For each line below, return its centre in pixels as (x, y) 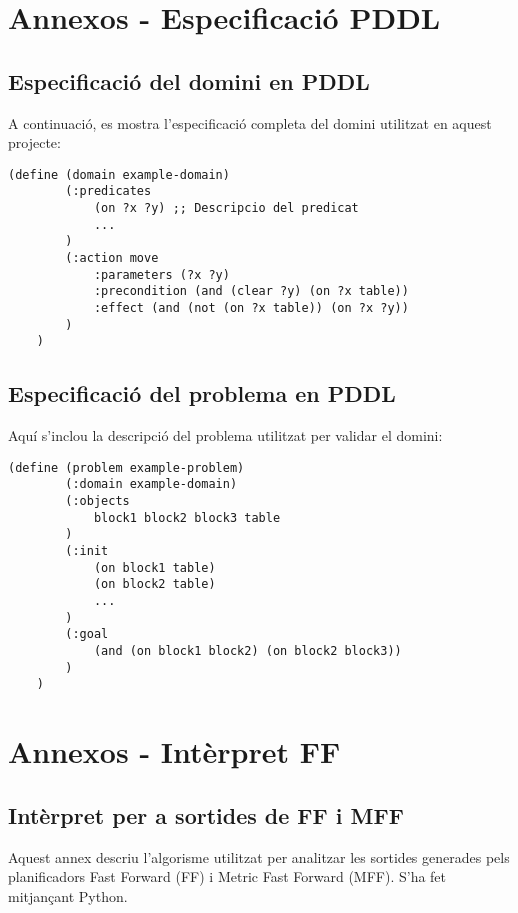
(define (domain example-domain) (119, 174)
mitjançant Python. (68, 895)
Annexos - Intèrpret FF (174, 751)
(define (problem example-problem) (126, 467)
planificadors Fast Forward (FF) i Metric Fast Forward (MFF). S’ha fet (227, 876)
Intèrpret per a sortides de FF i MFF (206, 814)
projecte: (34, 142)
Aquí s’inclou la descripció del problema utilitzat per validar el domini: (225, 435)
